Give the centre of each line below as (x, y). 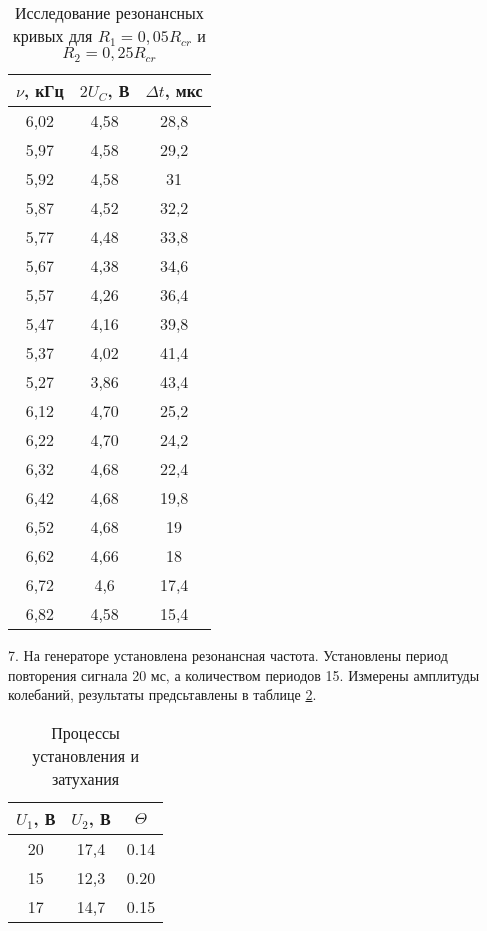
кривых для (52, 35)
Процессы (85, 732)
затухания (85, 778)
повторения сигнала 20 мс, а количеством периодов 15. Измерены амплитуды (244, 674)
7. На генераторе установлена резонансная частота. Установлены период (228, 655)
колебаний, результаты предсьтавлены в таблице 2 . (162, 694)
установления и (85, 755)
